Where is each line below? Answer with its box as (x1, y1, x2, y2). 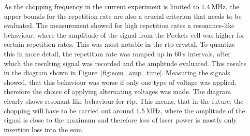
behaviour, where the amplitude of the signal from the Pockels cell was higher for (4, 29, 245, 40)
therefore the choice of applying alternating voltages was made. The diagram (4, 86, 231, 96)
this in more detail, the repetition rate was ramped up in (4, 48, 173, 58)
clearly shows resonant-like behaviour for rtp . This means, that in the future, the (4, 95, 244, 106)
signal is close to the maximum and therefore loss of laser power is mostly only (4, 115, 237, 125)
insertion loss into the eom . (4, 124, 84, 134)
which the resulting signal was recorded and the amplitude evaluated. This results (4, 58, 247, 68)
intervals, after (188, 48, 231, 58)
